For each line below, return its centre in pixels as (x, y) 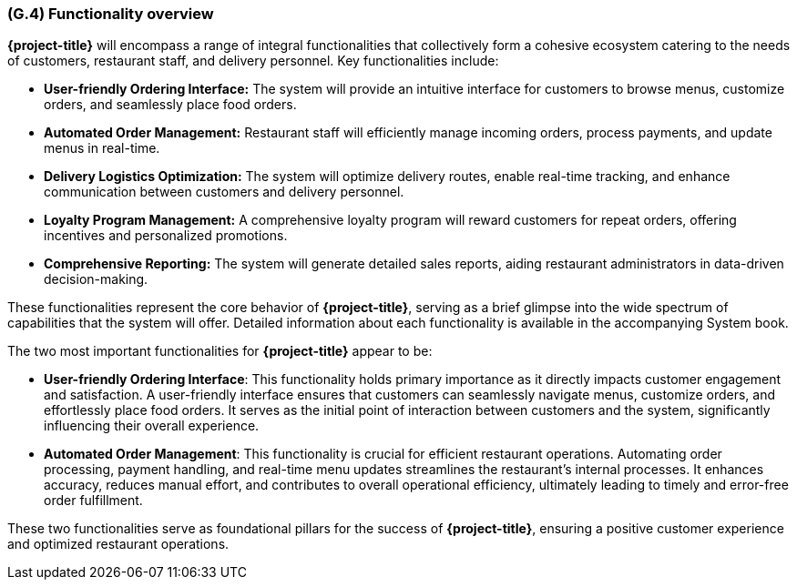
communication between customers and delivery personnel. (224, 192)
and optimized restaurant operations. (118, 544)
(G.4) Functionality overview (111, 14)
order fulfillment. (93, 501)
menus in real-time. (102, 148)
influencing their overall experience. (152, 426)
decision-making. (96, 279)
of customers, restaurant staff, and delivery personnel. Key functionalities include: (253, 61)
